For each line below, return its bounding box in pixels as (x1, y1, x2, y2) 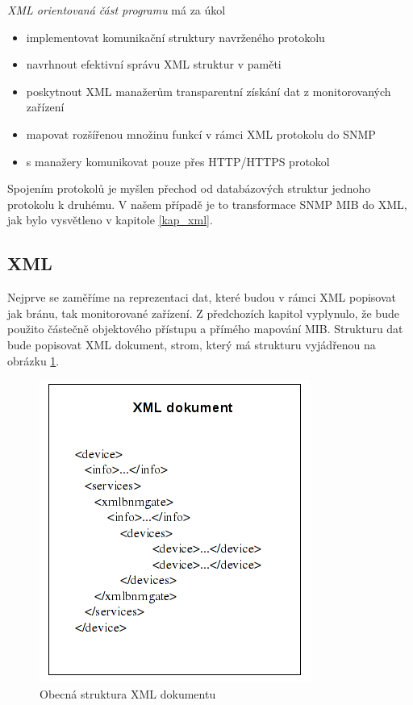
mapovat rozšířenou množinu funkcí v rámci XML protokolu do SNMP (26, 125, 376, 142)
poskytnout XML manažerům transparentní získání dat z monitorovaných (26, 82, 391, 99)
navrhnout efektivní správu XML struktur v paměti (26, 56, 282, 73)
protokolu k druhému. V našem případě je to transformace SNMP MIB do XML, (7, 195, 407, 212)
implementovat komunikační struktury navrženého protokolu (26, 28, 325, 45)
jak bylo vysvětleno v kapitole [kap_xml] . (7, 211, 213, 228)
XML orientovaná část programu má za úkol (7, 2, 226, 18)
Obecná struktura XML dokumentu (40, 685, 216, 702)
